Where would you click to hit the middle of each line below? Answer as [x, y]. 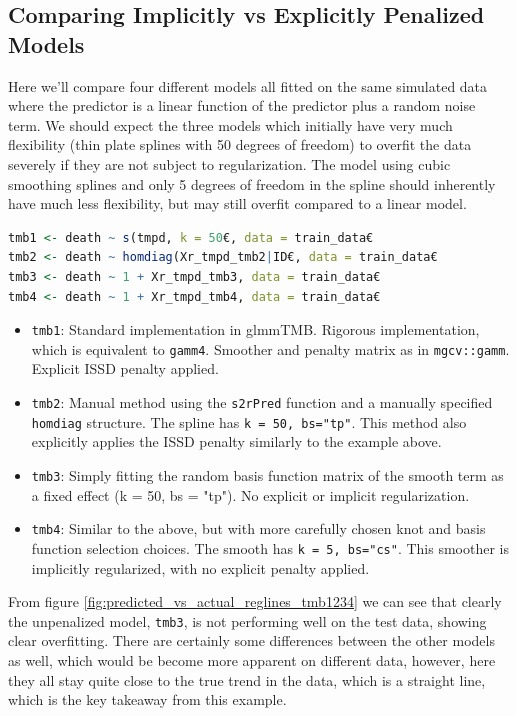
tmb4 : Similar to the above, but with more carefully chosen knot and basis [258, 528]
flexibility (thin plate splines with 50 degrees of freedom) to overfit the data [240, 144]
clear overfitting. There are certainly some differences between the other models [251, 640]
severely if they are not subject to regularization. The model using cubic [229, 163]
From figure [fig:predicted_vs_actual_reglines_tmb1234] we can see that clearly [255, 601]
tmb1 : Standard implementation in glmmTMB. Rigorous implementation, [255, 329]
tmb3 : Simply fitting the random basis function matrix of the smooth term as [267, 474]
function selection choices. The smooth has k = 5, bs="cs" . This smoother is [270, 547]
